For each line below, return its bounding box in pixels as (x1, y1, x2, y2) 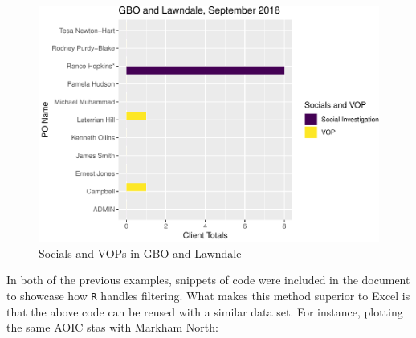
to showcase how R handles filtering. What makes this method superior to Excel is (6, 287, 410, 303)
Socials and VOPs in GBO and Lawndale (39, 244, 242, 261)
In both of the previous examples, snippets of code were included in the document (6, 271, 410, 288)
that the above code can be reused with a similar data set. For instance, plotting (6, 303, 403, 320)
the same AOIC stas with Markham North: (6, 319, 218, 336)
